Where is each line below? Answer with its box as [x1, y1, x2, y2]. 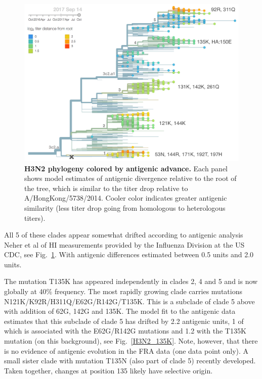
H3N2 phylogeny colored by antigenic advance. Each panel [24, 163, 228, 173]
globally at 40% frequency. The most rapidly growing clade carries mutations [4, 286, 242, 297]
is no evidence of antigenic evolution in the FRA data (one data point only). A [4, 345, 249, 356]
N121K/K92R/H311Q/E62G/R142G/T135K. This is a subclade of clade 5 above [4, 296, 255, 306]
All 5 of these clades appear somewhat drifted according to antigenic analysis [4, 229, 243, 240]
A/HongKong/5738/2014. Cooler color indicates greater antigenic [24, 193, 227, 203]
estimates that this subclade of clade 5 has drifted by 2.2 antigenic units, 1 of [4, 315, 244, 326]
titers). [24, 212, 46, 223]
